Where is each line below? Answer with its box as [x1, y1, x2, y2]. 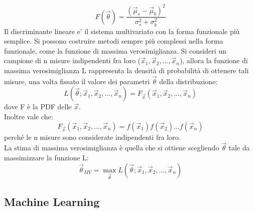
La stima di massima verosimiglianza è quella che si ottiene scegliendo [4, 142, 219, 153]
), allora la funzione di [179, 55, 248, 66]
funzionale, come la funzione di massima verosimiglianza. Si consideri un [4, 45, 226, 56]
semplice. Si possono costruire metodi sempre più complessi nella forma [4, 36, 223, 46]
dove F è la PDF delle [4, 101, 72, 112]
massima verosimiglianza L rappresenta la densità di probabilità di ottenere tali [4, 65, 249, 75]
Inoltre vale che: [4, 111, 53, 121]
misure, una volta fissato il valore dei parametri [4, 76, 150, 86]
